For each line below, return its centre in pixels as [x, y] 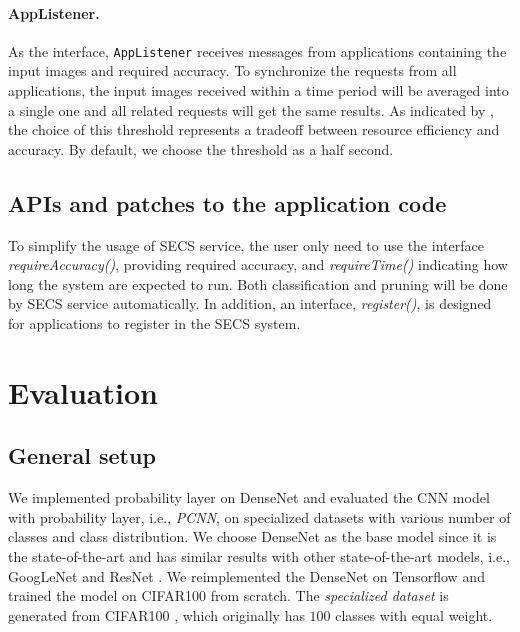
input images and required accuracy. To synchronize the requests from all [232, 70]
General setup [82, 455]
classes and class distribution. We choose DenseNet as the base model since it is [252, 536]
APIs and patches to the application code [227, 202]
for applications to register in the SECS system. [154, 323]
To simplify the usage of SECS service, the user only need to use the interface [246, 244]
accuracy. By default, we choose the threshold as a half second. [201, 148]
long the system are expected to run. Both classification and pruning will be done [258, 283]
